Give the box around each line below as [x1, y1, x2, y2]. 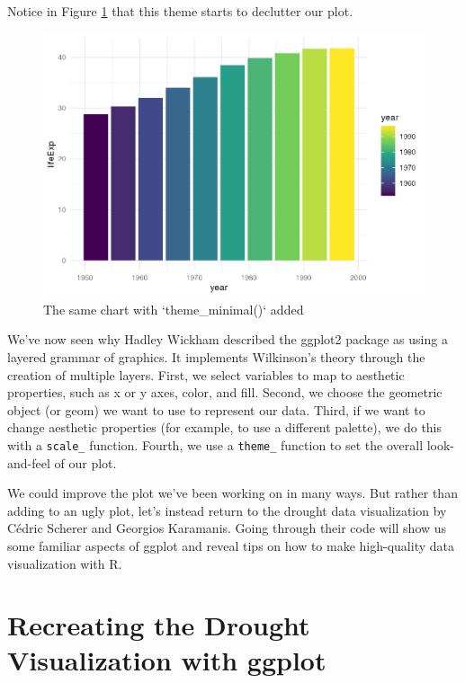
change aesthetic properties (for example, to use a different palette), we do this [7, 418, 443, 437]
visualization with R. [7, 554, 122, 572]
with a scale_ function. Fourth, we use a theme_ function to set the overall [7, 435, 424, 454]
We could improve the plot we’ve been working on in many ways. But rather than [7, 483, 458, 502]
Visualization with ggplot [7, 642, 326, 679]
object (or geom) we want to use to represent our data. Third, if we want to [7, 400, 425, 419]
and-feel [7, 453, 50, 472]
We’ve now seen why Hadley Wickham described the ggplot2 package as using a [7, 330, 448, 349]
